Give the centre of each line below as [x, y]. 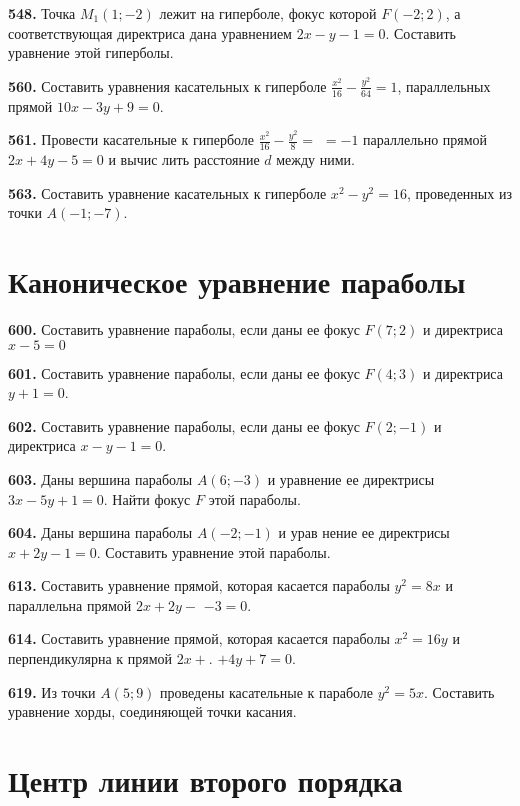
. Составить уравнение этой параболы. [213, 551]
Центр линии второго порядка [205, 780]
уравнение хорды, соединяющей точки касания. [152, 711]
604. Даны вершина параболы [100, 532]
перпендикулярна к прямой [90, 658]
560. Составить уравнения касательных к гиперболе [167, 85]
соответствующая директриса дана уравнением [150, 32]
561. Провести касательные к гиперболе [131, 139]
